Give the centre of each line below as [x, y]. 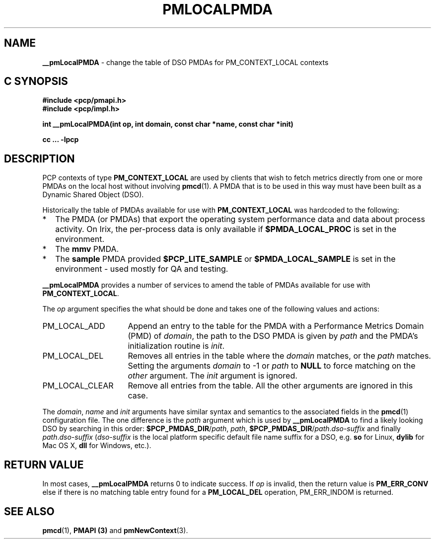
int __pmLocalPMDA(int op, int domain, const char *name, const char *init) [168, 124]
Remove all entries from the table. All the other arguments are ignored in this [270, 386]
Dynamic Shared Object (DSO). [93, 195]
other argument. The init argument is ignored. [213, 376]
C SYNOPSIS [36, 81]
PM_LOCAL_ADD [74, 326]
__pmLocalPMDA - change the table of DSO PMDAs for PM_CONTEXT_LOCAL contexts [185, 62]
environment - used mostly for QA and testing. [142, 269]
